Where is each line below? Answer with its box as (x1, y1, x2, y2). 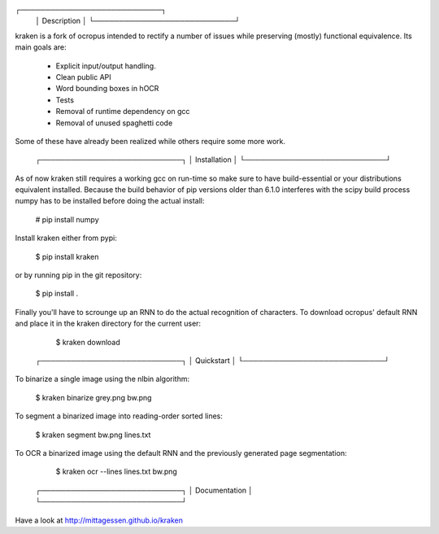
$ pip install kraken (35, 252, 99, 261)
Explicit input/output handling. (55, 61, 156, 71)
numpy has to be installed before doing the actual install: (15, 196, 205, 206)
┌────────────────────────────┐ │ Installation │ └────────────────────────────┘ (35, 155, 392, 164)
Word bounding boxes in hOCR (55, 84, 159, 94)
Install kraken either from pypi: (15, 233, 117, 243)
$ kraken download (55, 337, 121, 347)
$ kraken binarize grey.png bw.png (35, 392, 152, 402)
